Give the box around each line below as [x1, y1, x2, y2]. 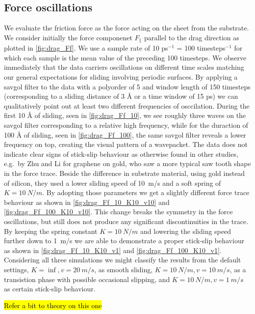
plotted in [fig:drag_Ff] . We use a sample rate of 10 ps [4, 43, 168, 53]
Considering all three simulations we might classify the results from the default [4, 255, 241, 265]
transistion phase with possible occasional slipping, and [4, 274, 170, 284]
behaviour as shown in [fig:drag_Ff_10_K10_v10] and [4, 197, 170, 207]
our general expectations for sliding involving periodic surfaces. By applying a [4, 72, 238, 82]
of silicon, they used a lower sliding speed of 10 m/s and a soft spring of [4, 177, 221, 188]
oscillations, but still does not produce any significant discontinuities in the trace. [4, 216, 249, 226]
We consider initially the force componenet [4, 32, 132, 42]
